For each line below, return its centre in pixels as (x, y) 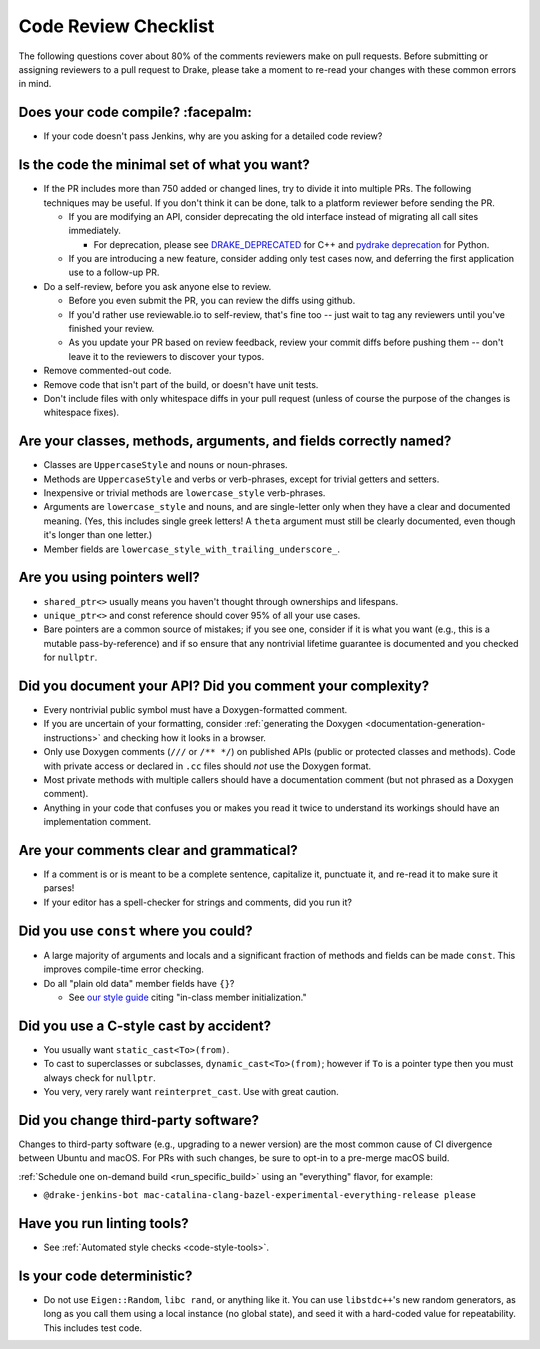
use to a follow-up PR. (114, 272)
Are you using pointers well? (109, 577)
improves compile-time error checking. (124, 969)
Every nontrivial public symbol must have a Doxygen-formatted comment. (195, 710)
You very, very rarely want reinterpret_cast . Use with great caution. (191, 1091)
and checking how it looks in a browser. (184, 737)
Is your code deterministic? (105, 1275)
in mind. (35, 84)
